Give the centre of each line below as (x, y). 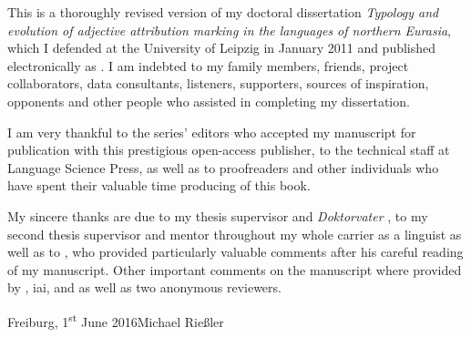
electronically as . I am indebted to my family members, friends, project (208, 65)
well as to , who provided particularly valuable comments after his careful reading (235, 252)
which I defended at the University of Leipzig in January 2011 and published (222, 48)
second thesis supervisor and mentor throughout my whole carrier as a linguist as (235, 234)
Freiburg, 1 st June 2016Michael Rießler (116, 320)
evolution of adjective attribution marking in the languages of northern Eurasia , (229, 30)
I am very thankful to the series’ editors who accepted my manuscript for (212, 132)
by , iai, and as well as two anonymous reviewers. (144, 287)
